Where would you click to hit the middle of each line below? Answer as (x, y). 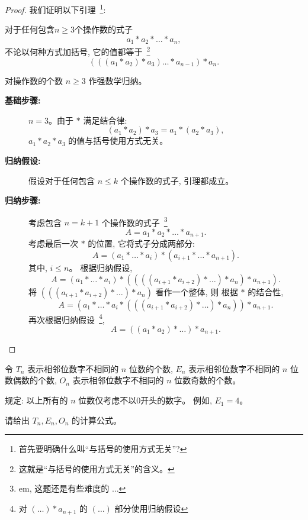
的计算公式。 (97, 420)
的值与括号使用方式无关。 (118, 141)
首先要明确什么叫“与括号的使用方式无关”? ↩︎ (103, 449)
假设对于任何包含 (62, 180)
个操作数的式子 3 (134, 221)
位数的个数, (151, 368)
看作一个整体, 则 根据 (197, 291)
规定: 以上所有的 (36, 400)
